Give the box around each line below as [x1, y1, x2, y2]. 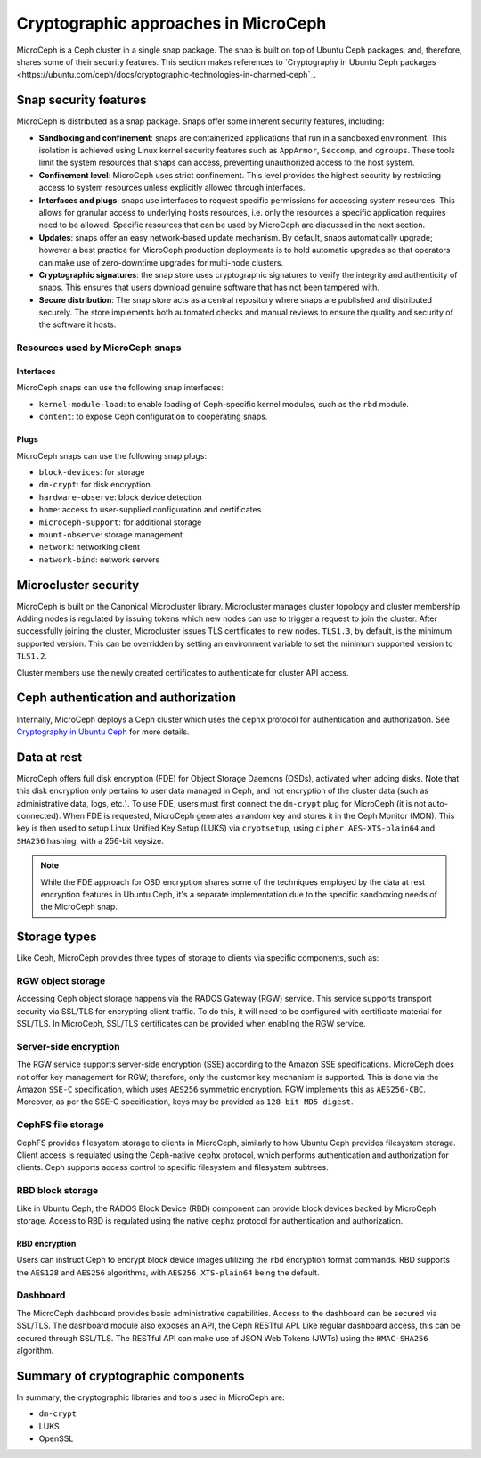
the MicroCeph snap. [40, 901, 118, 913]
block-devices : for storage [38, 467, 146, 477]
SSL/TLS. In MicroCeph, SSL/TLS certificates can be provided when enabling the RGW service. [16, 1019, 366, 1029]
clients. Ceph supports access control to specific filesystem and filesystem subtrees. [16, 1162, 329, 1173]
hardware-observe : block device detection [38, 491, 202, 503]
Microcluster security [16, 577, 140, 593]
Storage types [16, 930, 97, 945]
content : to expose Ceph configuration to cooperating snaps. [38, 411, 268, 422]
